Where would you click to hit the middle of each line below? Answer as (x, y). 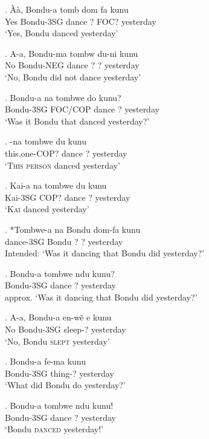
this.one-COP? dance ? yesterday (66, 153)
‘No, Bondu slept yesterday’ (57, 341)
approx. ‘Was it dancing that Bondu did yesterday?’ (101, 297)
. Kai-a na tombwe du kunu (56, 185)
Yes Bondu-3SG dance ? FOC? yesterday (81, 21)
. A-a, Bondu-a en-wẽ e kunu (58, 317)
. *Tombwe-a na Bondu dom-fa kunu (73, 229)
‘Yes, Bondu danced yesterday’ (62, 33)
